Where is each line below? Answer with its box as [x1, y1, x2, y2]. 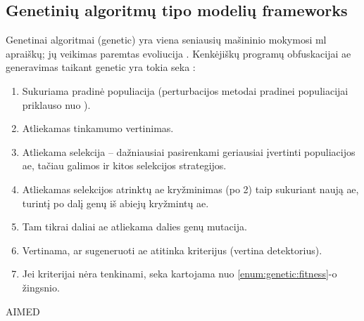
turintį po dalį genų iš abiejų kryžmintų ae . [22, 195, 209, 210]
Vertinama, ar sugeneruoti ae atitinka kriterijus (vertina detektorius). [22, 242, 322, 257]
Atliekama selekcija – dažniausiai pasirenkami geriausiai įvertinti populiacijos [22, 144, 356, 159]
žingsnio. [22, 280, 60, 294]
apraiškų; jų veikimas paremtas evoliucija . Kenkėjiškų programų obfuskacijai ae [6, 46, 351, 60]
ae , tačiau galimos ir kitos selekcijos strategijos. [22, 158, 227, 173]
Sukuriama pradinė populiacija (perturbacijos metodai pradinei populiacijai [22, 83, 349, 98]
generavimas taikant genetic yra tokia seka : [6, 60, 196, 74]
